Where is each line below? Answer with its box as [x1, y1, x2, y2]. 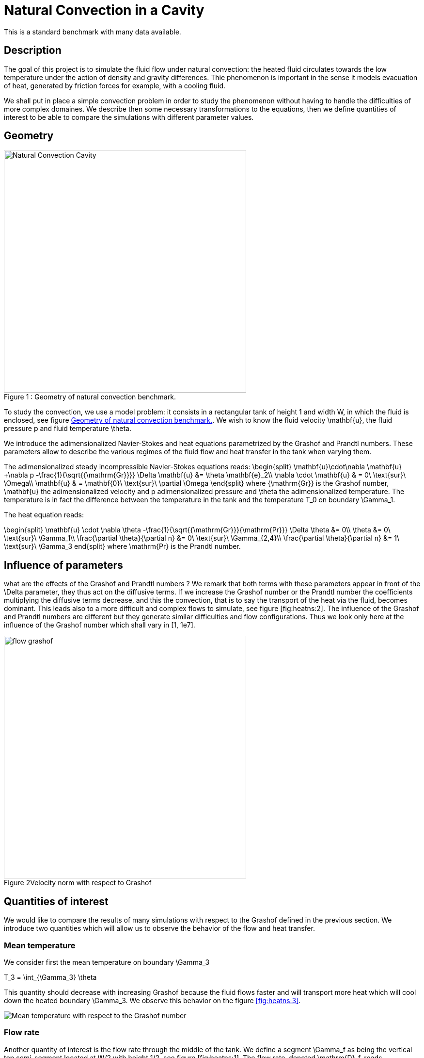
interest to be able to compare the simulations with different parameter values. [4, 113, 254, 121]
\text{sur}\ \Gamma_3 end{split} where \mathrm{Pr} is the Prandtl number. [4, 542, 241, 551]
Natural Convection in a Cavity [4, 2, 204, 18]
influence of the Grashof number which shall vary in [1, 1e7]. [4, 621, 195, 629]
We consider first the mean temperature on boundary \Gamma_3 [4, 958, 210, 966]
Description [4, 44, 62, 57]
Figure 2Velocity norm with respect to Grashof [4, 878, 152, 887]
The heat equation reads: [4, 511, 84, 519]
